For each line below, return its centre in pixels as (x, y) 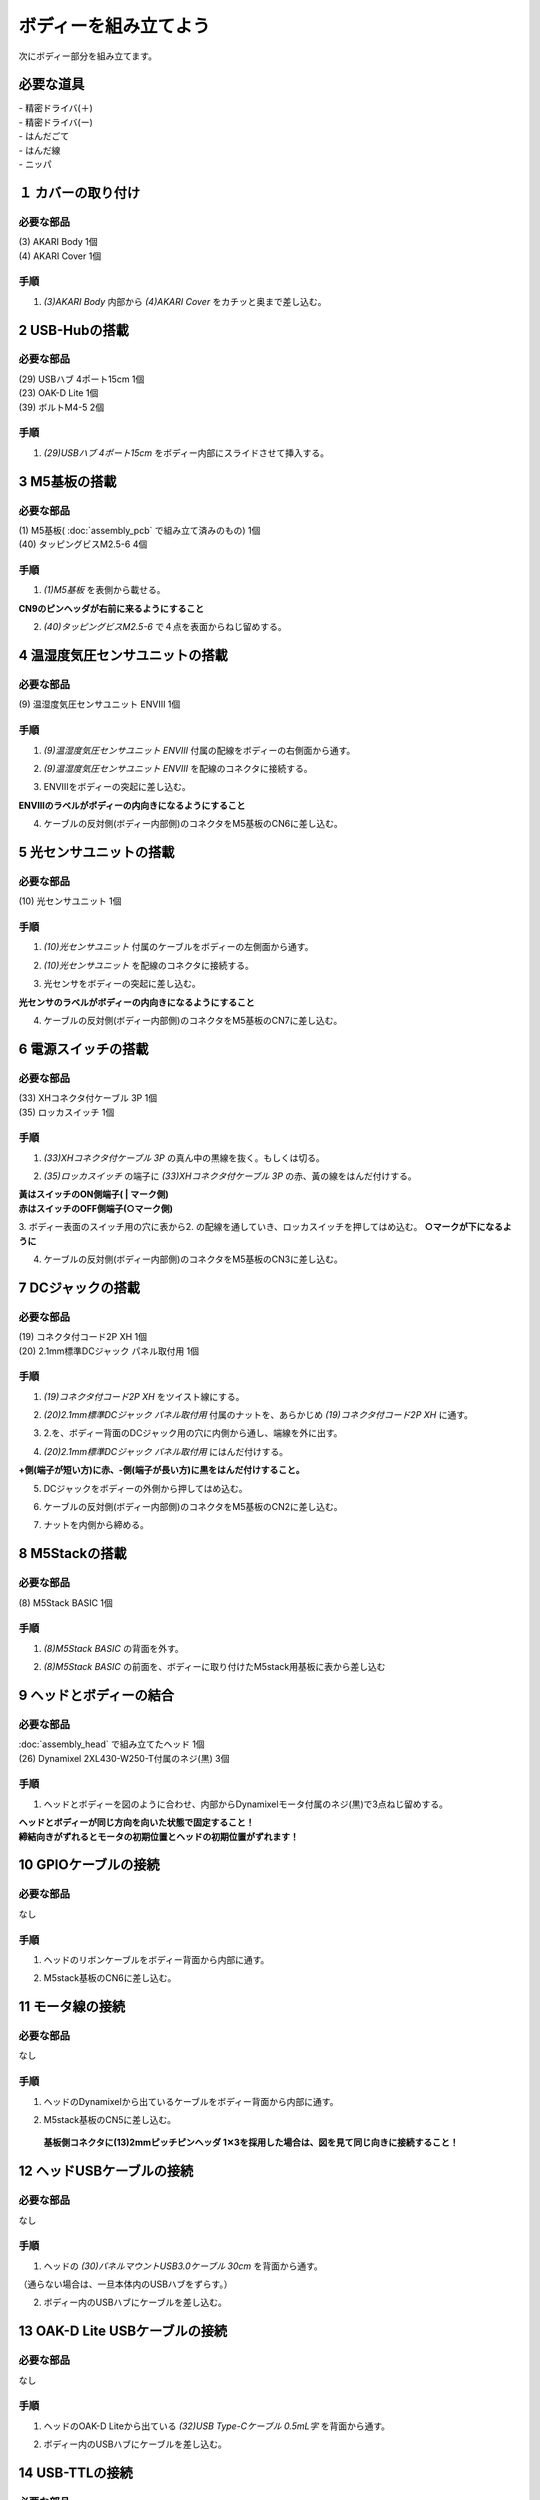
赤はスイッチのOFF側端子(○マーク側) (96, 1208)
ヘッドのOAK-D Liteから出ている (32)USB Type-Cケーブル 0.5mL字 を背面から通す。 (216, 2426)
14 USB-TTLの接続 (76, 2472)
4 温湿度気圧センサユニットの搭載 (123, 655)
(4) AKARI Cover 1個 (60, 256)
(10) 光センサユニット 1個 (70, 901)
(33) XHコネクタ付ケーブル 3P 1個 (88, 1098)
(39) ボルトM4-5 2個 (61, 407)
